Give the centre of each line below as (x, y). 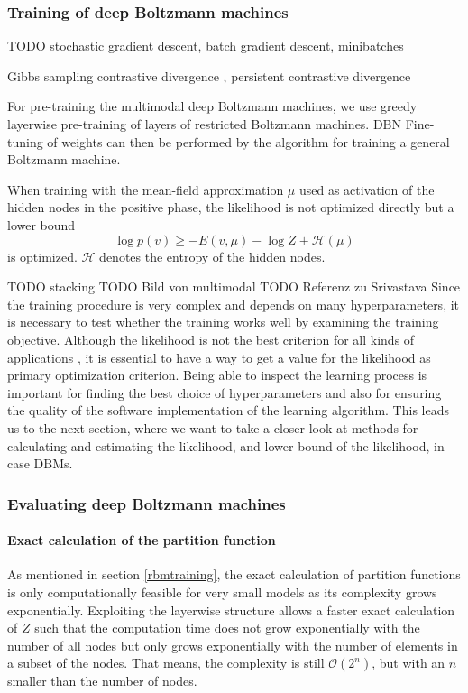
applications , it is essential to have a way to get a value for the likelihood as (219, 357)
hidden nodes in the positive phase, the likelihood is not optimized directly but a (231, 207)
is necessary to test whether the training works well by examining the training (223, 322)
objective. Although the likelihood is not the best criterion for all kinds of (211, 339)
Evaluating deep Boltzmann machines (147, 503)
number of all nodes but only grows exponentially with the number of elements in (233, 645)
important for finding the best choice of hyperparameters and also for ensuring (225, 392)
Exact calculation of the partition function (142, 540)
